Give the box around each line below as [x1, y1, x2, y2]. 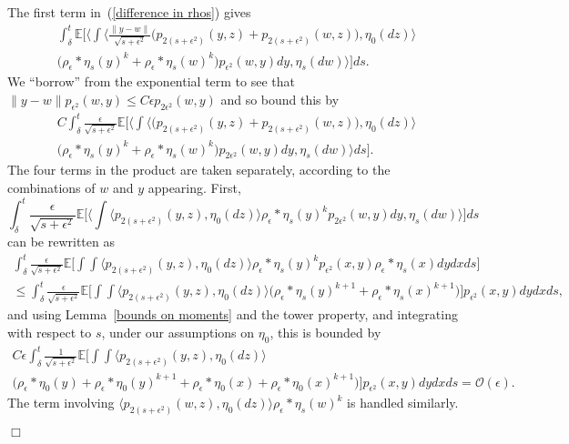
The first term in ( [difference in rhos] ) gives [7, 3, 251, 21]
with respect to [7, 322, 92, 341]
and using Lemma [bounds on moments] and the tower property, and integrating [7, 305, 458, 324]
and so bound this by [220, 89, 340, 108]
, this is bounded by [269, 322, 381, 341]
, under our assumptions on [101, 322, 255, 341]
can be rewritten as [7, 231, 115, 250]
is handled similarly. [347, 393, 459, 412]
